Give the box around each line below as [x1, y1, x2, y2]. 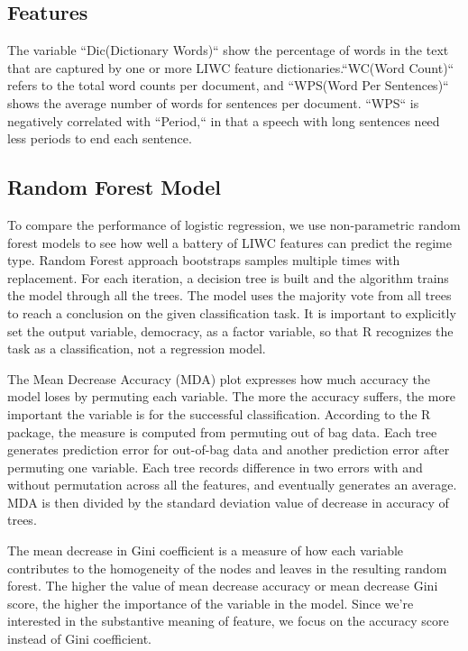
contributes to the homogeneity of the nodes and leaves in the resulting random [7, 558, 447, 577]
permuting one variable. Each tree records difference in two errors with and [7, 457, 423, 476]
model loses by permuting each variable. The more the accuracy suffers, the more [7, 387, 456, 406]
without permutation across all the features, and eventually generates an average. [7, 475, 457, 494]
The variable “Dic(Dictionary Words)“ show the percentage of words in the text [7, 41, 449, 60]
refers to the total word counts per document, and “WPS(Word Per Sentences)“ [7, 76, 449, 95]
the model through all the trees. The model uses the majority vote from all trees [7, 286, 452, 305]
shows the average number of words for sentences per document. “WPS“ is [7, 93, 419, 112]
